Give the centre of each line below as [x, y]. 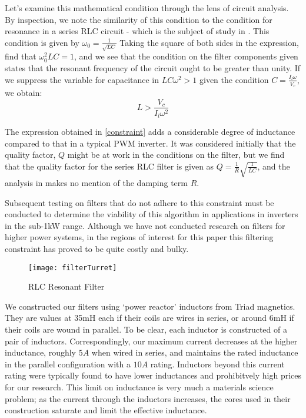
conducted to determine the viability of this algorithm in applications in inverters [152, 214]
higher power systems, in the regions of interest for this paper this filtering [139, 237]
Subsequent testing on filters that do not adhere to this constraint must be [139, 202]
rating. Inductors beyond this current [217, 364]
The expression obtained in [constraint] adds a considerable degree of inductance [150, 132]
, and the [274, 166]
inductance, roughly [41, 352]
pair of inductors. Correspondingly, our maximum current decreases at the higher [151, 341]
